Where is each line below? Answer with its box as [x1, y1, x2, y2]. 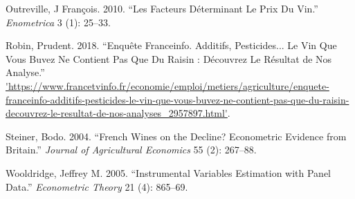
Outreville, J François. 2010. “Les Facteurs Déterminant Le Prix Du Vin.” [6, 1, 318, 15]
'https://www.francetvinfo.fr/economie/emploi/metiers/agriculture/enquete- [6, 78, 329, 93]
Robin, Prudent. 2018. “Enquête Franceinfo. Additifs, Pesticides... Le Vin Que [6, 38, 337, 53]
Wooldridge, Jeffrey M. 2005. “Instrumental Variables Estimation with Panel [6, 165, 331, 180]
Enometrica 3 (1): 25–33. [6, 15, 111, 29]
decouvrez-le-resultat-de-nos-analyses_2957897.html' [6, 106, 228, 120]
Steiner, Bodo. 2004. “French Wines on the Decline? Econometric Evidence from [6, 129, 347, 143]
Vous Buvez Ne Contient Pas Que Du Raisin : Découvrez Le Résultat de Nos [6, 51, 332, 66]
